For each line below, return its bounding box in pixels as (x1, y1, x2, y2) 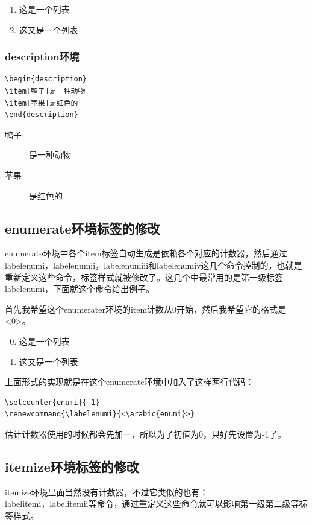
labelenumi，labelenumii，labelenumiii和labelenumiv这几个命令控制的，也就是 (5, 258, 302, 271)
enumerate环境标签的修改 (5, 218, 160, 237)
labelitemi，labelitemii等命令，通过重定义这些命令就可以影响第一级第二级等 (5, 497, 299, 510)
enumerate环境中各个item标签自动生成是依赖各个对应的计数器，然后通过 (5, 247, 287, 259)
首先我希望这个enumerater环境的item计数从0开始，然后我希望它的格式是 (5, 302, 287, 315)
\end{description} (5, 110, 78, 119)
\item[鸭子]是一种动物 (5, 87, 86, 95)
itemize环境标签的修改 (5, 457, 139, 476)
